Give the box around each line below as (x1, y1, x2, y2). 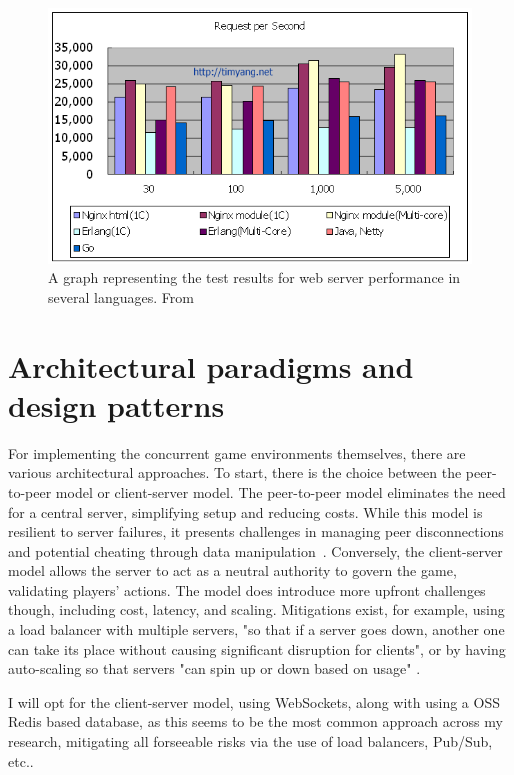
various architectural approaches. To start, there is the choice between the (8, 462, 462, 483)
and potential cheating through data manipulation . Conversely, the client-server (8, 540, 503, 561)
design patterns (8, 384, 225, 425)
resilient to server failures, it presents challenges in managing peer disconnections (8, 521, 504, 542)
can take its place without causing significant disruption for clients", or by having (8, 638, 506, 659)
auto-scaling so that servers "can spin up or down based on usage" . (8, 658, 421, 679)
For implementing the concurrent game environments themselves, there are (8, 442, 466, 463)
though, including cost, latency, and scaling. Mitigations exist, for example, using (8, 599, 505, 620)
